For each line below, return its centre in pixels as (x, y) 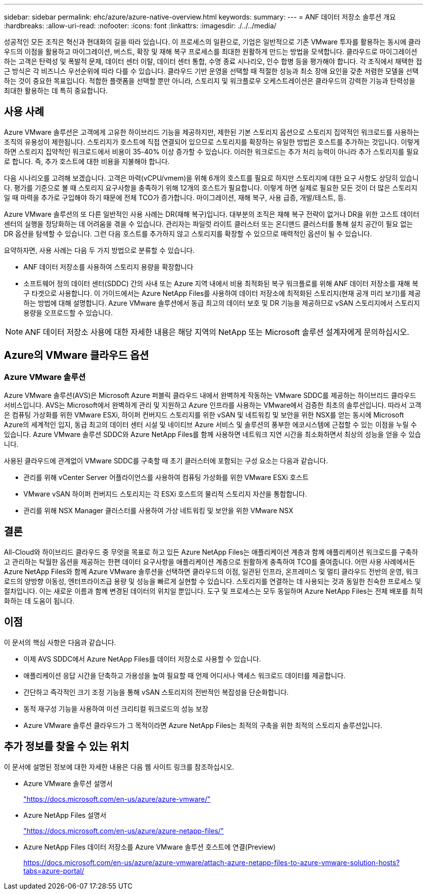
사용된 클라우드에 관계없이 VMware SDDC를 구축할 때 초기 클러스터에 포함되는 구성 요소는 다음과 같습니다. (166, 461)
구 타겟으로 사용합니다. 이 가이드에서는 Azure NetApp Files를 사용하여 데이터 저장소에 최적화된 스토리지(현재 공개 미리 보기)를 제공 (222, 293)
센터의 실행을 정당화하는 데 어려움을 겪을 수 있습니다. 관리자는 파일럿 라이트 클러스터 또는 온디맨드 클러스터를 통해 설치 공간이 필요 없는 (208, 224)
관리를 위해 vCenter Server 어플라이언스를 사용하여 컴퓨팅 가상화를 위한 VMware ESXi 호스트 (166, 478)
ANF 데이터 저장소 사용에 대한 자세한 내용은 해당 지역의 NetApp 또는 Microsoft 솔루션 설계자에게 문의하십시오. (217, 332)
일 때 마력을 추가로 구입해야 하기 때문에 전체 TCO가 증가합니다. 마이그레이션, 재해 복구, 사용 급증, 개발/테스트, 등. (175, 197)
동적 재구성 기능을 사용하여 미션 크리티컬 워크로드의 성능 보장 (116, 708)
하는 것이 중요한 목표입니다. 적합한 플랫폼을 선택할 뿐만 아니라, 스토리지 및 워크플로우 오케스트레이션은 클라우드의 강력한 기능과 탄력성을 (210, 81)
